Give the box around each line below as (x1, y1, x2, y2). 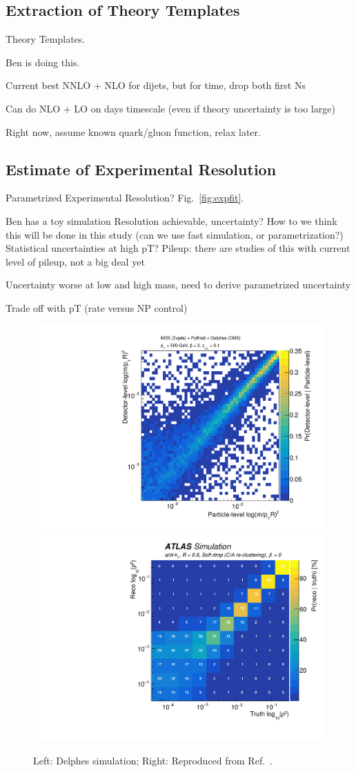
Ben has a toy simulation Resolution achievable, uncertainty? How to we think (6, 213, 337, 228)
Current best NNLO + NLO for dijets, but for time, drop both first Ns (6, 78, 306, 92)
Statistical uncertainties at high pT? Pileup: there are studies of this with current (6, 241, 350, 255)
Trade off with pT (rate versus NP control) (6, 300, 188, 315)
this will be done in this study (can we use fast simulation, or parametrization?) (6, 227, 344, 241)
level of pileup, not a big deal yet (6, 254, 145, 268)
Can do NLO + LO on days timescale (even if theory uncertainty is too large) (6, 101, 335, 115)
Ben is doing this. (6, 55, 80, 69)
